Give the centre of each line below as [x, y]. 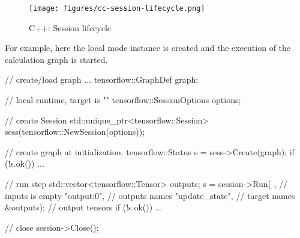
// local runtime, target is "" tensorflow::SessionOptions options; [123, 100]
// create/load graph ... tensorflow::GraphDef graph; [102, 79]
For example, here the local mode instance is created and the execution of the [148, 48]
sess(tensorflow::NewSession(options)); [75, 132]
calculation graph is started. [56, 59]
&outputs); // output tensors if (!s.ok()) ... [84, 207]
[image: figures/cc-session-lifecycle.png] [117, 8]
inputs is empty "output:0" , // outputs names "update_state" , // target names [150, 195]
